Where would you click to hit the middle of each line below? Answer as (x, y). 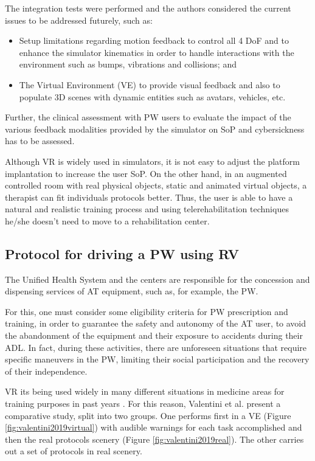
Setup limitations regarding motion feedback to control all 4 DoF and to (154, 40)
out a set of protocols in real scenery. (74, 451)
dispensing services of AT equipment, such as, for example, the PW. (132, 291)
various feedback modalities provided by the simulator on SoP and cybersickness (155, 129)
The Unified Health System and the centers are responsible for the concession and (157, 279)
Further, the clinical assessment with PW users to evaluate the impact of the (148, 117)
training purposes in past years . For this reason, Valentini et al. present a (143, 404)
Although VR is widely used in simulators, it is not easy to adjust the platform (152, 161)
